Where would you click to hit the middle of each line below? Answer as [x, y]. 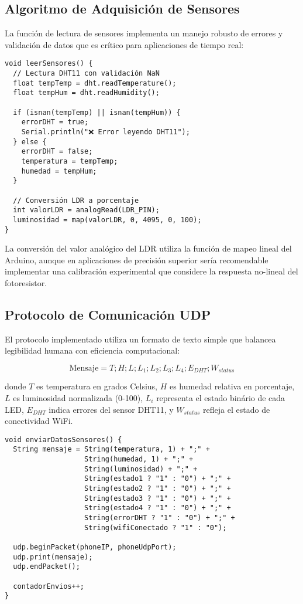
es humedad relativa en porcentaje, [232, 386]
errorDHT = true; [55, 122]
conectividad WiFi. [39, 421]
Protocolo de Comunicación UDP [108, 314]
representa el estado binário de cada [221, 398]
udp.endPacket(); [47, 567]
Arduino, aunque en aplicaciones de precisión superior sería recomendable [137, 259]
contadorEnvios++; [49, 586]
